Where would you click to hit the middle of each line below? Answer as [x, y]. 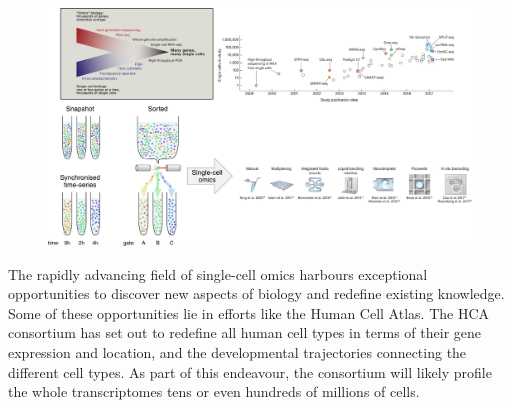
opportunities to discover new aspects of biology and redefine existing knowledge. [256, 293]
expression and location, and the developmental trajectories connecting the [237, 352]
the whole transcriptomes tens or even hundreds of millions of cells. [214, 391]
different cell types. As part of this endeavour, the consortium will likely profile [250, 371]
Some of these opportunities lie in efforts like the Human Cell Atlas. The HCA [249, 312]
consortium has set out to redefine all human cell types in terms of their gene [245, 332]
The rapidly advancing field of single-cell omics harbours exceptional [218, 273]
